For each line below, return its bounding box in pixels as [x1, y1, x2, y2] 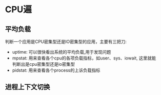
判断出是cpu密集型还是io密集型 [12, 61, 75, 67]
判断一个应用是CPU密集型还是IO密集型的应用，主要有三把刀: [5, 39, 127, 44]
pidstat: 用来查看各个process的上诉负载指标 [12, 67, 101, 73]
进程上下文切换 [5, 83, 50, 91]
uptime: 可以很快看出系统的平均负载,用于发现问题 [12, 49, 111, 55]
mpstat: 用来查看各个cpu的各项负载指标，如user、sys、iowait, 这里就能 [12, 55, 156, 61]
